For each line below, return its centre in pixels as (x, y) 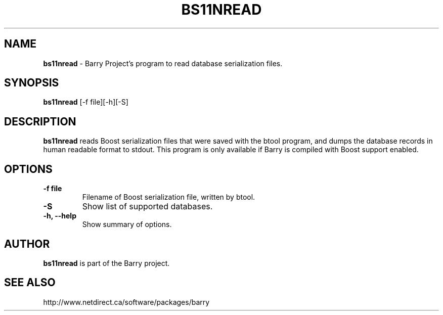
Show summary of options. (127, 224)
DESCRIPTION (40, 121)
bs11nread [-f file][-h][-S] (86, 102)
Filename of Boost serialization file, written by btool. (169, 197)
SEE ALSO (30, 283)
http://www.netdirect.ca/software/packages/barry (126, 302)
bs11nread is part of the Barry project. (106, 263)
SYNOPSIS (32, 83)
